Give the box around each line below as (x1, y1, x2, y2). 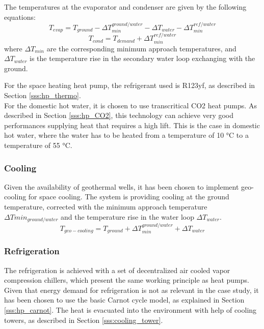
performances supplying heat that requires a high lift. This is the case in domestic (4, 119, 260, 130)
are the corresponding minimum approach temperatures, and (46, 43, 236, 53)
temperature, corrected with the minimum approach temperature (4, 201, 207, 212)
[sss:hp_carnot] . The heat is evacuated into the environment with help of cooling (4, 304, 257, 315)
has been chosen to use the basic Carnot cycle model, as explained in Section (4, 294, 245, 305)
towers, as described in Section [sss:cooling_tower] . (4, 314, 163, 325)
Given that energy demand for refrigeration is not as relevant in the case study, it (4, 284, 259, 295)
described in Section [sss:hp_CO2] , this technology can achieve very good (4, 110, 234, 121)
